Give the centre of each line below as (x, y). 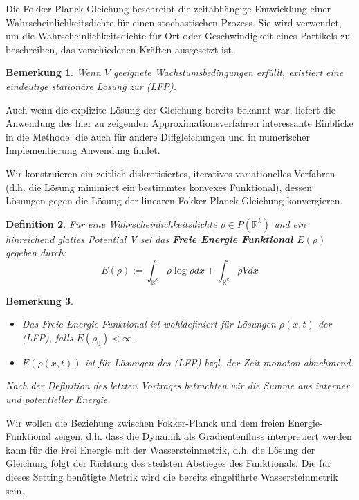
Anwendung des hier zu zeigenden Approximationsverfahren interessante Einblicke (179, 123)
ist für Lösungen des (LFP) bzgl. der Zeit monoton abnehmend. (219, 362)
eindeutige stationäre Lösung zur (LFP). (91, 86)
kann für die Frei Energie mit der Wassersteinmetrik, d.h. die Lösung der (160, 449)
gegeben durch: (36, 252)
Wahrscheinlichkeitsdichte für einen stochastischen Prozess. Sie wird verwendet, (174, 22)
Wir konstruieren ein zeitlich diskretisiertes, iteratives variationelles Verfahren (171, 173)
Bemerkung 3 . (40, 300)
